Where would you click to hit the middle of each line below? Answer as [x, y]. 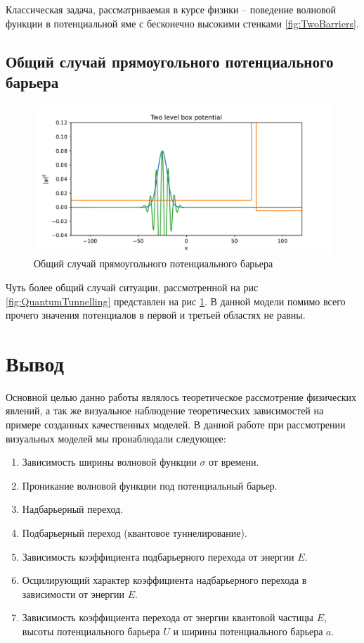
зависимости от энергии [73, 593]
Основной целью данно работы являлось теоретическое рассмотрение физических [181, 396]
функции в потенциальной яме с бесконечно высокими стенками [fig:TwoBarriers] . [182, 23]
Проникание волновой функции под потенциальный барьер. [150, 485]
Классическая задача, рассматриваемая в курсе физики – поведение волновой [171, 9]
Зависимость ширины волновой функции [109, 462]
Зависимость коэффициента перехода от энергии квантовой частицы [168, 617]
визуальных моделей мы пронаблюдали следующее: [116, 438]
